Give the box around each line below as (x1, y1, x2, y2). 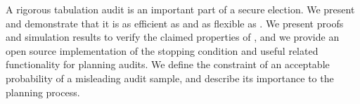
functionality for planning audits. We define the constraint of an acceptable (6, 57, 330, 72)
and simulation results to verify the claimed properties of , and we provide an (6, 30, 340, 44)
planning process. (6, 84, 80, 99)
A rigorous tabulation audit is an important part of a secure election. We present (6, 2, 355, 16)
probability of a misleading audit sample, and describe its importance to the (6, 70, 334, 85)
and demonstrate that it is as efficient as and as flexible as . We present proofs (6, 15, 344, 30)
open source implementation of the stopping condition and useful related (6, 43, 319, 58)
